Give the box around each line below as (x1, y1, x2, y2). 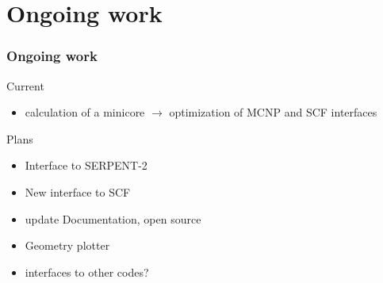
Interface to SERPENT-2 (25, 157, 147, 174)
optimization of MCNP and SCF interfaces (169, 104, 377, 120)
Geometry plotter (25, 237, 110, 254)
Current (6, 77, 44, 94)
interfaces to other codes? (25, 263, 149, 280)
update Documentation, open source (25, 210, 201, 227)
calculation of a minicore (25, 104, 145, 120)
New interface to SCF (25, 183, 131, 200)
